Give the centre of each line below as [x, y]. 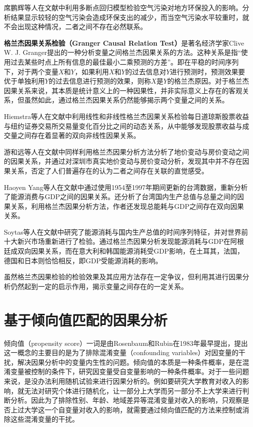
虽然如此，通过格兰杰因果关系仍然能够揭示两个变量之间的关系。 [126, 100]
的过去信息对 [146, 71]
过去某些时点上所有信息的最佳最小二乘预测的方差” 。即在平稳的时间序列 [125, 61]
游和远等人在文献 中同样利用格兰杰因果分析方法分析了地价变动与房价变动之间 [126, 151]
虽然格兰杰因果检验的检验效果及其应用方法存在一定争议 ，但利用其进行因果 [123, 277]
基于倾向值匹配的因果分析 [86, 319]
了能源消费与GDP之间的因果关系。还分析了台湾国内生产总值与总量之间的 [121, 196]
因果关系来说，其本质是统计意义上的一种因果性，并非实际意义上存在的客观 [123, 90]
